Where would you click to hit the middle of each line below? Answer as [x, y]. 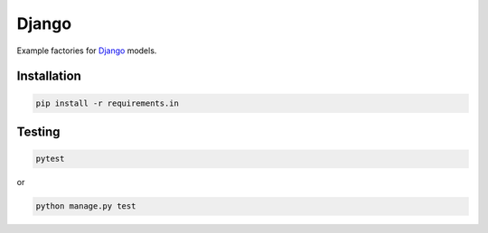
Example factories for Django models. [87, 51]
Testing [38, 131]
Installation [49, 76]
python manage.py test [86, 206]
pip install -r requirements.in [108, 103]
